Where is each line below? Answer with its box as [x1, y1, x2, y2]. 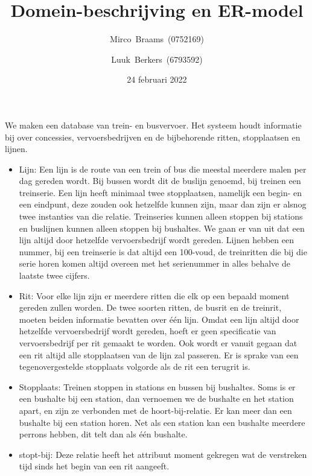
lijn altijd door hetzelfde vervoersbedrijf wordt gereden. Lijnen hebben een [19, 233, 294, 246]
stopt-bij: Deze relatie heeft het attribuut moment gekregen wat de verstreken [19, 448, 307, 460]
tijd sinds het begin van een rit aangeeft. [19, 460, 170, 472]
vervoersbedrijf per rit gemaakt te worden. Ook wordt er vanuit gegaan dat [19, 337, 298, 349]
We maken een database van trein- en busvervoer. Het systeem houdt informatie [5, 118, 302, 131]
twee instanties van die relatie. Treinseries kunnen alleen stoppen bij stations [19, 210, 303, 223]
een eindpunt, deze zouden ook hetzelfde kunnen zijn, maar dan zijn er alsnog [19, 198, 307, 211]
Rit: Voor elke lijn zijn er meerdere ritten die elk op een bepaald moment [19, 289, 290, 302]
